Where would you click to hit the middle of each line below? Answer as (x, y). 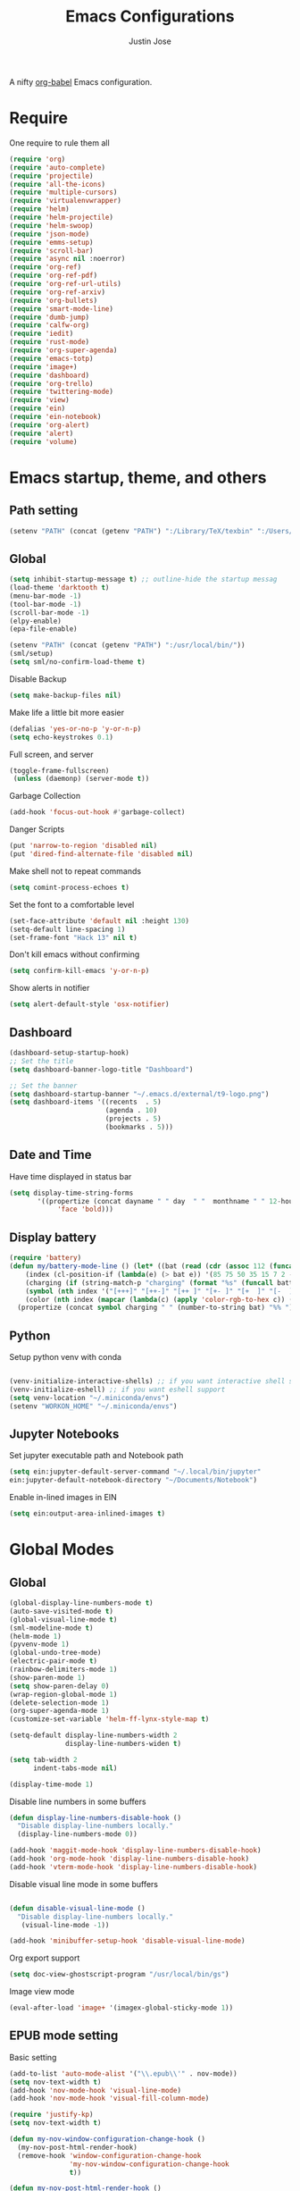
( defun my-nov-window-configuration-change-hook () (107, 2139)
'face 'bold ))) (85, 1209)
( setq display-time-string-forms (71, 1193)
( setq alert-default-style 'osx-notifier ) (89, 1004)
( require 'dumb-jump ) (50, 317)
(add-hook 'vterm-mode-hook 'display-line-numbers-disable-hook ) (133, 1867)
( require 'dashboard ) (50, 375)
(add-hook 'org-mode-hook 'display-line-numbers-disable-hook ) (129, 1859)
